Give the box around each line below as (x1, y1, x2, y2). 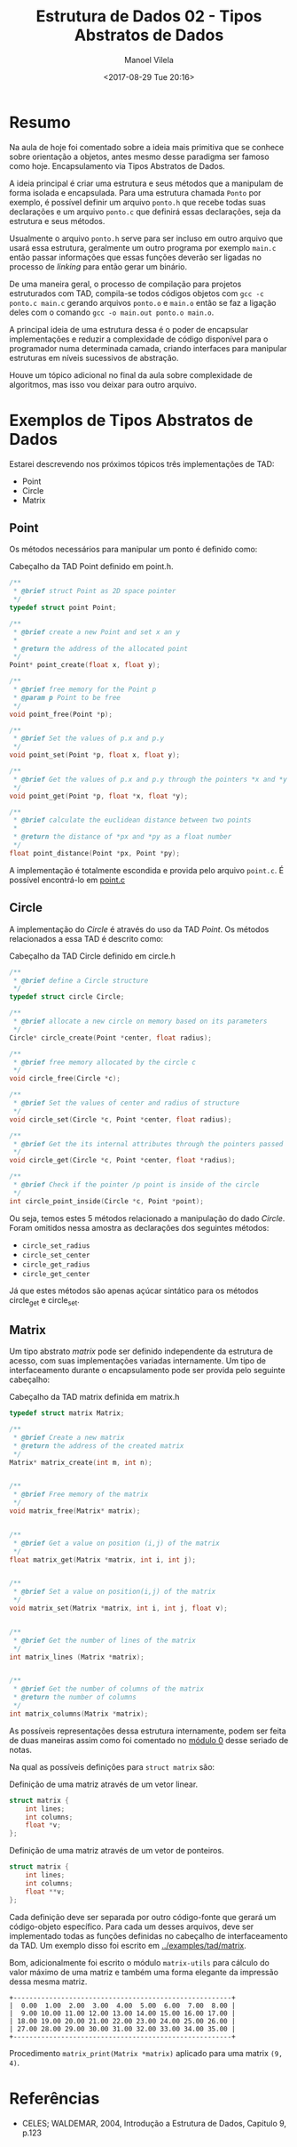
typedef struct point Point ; (9, 603, 117, 613)
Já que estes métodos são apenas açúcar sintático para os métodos (9, 1285, 259, 1296)
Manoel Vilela (123, 54, 175, 65)
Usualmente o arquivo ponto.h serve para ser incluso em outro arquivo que (9, 233, 284, 244)
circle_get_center (21, 1269, 90, 1278)
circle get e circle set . (9, 1294, 80, 1307)
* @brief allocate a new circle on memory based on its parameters (12, 1017, 268, 1025)
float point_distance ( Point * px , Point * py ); (9, 848, 180, 857)
